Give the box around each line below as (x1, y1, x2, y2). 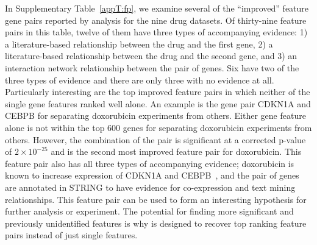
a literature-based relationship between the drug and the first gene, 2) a (5, 37, 273, 50)
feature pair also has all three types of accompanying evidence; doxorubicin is (5, 157, 294, 169)
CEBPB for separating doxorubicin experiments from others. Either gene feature (5, 109, 306, 122)
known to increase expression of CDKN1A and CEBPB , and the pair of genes (5, 169, 299, 182)
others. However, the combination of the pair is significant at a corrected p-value (5, 133, 306, 146)
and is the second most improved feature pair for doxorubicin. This (51, 145, 302, 158)
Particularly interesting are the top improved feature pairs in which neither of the (5, 85, 310, 98)
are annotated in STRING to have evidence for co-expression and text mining (5, 180, 296, 193)
